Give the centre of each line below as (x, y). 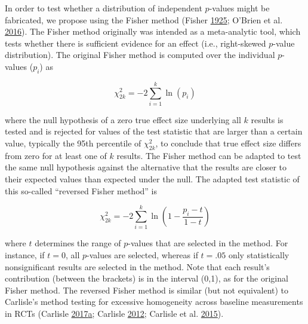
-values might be (239, 8)
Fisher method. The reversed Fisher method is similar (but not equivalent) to (147, 290)
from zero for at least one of (56, 155)
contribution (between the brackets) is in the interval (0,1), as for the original (147, 278)
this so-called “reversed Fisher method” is (81, 190)
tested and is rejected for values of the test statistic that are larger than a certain (154, 131)
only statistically (259, 254)
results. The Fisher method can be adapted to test (209, 155)
